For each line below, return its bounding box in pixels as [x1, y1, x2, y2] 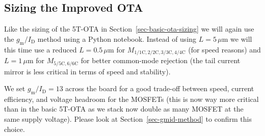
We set [4, 83, 25, 94]
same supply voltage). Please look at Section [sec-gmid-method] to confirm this [4, 114, 252, 124]
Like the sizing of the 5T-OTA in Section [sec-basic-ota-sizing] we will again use [4, 23, 254, 34]
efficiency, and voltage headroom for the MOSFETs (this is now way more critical [4, 93, 259, 104]
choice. [4, 123, 25, 134]
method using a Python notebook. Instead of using [37, 33, 197, 44]
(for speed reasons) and [188, 44, 261, 55]
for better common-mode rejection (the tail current [81, 55, 241, 66]
